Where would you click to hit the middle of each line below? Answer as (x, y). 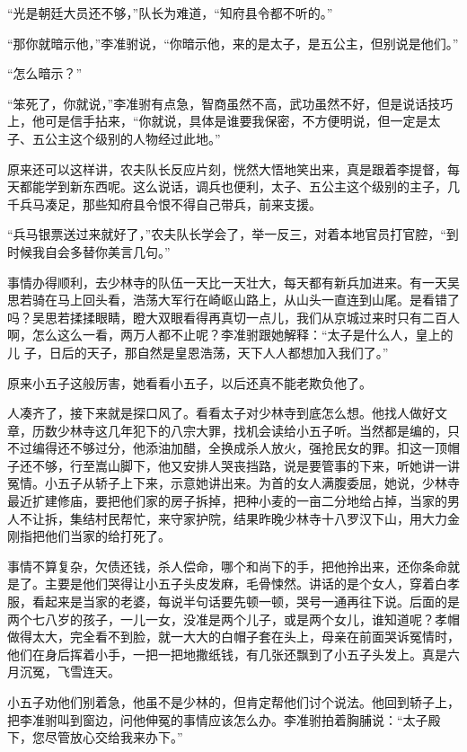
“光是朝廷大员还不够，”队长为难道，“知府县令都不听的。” (170, 13)
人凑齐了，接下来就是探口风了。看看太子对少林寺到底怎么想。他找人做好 (221, 413)
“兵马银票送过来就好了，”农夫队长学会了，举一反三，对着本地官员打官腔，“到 (233, 234)
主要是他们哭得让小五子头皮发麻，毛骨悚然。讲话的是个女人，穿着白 (246, 584)
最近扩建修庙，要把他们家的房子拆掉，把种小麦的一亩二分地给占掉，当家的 (227, 501)
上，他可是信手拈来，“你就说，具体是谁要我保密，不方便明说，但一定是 (218, 121)
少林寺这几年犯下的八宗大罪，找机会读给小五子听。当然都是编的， (252, 430)
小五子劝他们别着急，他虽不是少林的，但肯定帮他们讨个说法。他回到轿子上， (233, 702)
